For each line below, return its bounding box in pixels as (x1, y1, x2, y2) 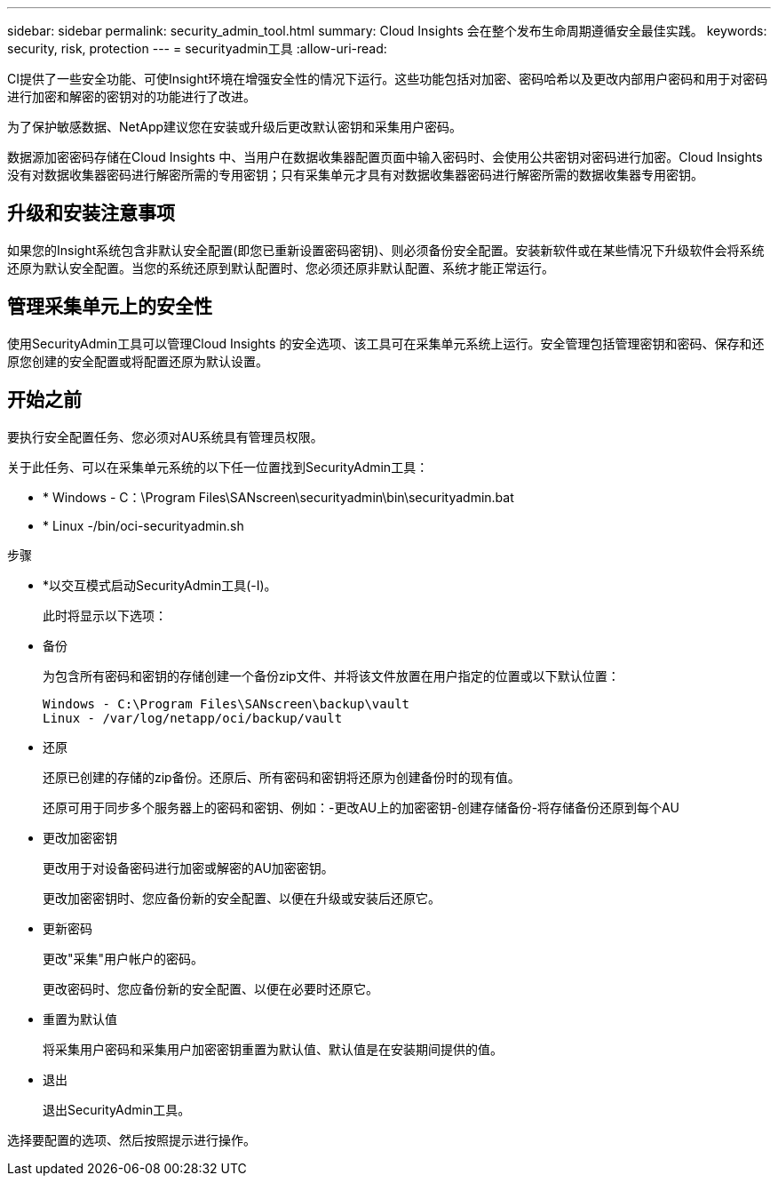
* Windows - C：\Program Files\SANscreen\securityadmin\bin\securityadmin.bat (43, 489, 514, 505)
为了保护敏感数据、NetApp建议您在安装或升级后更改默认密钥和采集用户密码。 (7, 119, 463, 134)
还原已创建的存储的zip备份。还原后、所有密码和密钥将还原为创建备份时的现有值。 (43, 769, 520, 785)
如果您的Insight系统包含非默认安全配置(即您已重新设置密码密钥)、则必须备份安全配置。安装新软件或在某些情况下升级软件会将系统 (7, 242, 765, 258)
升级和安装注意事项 (7, 202, 175, 225)
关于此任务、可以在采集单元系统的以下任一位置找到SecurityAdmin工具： (7, 459, 429, 475)
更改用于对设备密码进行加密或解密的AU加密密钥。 (43, 859, 334, 875)
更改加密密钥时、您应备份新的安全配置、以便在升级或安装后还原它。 (43, 890, 441, 906)
